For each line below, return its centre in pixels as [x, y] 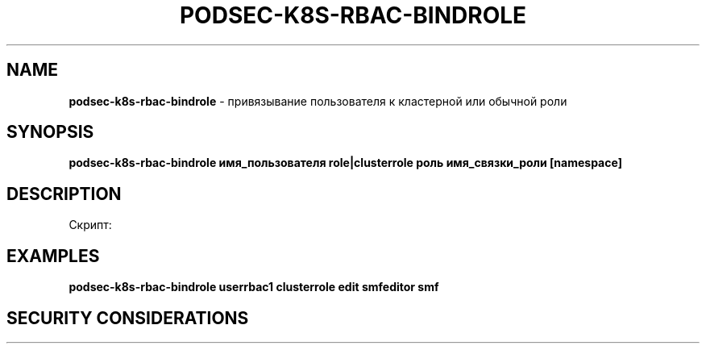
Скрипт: [90, 225]
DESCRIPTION [64, 194]
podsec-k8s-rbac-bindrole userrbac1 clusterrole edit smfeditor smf [254, 287]
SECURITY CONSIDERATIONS [128, 318]
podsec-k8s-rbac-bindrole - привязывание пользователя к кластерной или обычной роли [318, 101]
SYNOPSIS [50, 132]
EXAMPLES [53, 256]
